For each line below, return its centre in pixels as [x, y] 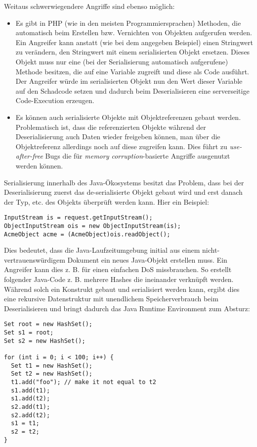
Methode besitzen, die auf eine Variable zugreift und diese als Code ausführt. [132, 71]
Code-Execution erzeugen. [55, 100]
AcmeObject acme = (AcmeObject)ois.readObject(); [87, 234]
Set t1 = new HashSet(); [52, 365]
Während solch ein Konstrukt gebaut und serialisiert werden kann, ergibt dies [122, 289]
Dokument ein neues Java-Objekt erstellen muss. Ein [147, 259]
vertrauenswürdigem [35, 259]
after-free [29, 156]
